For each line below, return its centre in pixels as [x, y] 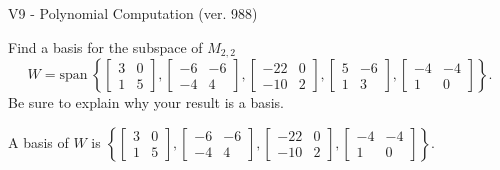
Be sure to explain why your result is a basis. [146, 102]
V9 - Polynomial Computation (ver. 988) [133, 13]
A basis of [38, 141]
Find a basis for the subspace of [105, 46]
